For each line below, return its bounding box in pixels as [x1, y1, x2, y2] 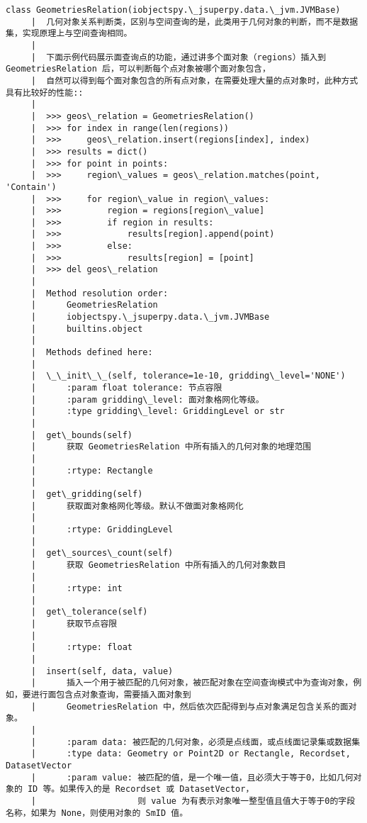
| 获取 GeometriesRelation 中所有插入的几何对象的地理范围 [30, 442, 312, 452]
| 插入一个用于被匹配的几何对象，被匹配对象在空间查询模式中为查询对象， [30, 678, 354, 688]
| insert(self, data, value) [30, 666, 174, 676]
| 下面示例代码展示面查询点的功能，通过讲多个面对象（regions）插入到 [30, 52, 327, 62]
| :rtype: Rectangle [30, 465, 153, 476]
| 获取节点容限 [30, 619, 118, 629]
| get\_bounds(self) [30, 430, 132, 440]
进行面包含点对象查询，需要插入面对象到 [30, 690, 191, 700]
